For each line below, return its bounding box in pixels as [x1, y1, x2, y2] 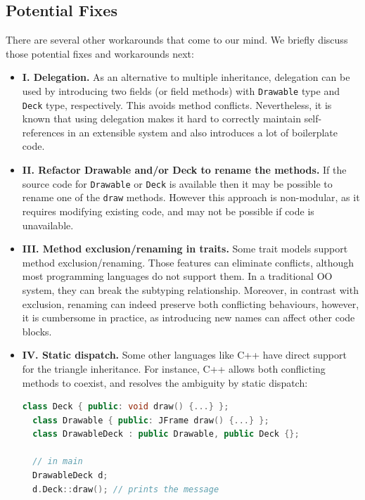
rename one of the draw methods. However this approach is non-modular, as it [22, 190, 360, 205]
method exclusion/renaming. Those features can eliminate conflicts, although [22, 255, 354, 269]
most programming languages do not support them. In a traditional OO [22, 269, 333, 283]
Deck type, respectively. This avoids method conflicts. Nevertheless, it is [22, 97, 332, 112]
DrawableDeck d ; [32, 470, 108, 481]
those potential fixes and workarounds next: [6, 46, 194, 60]
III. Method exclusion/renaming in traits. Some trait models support [22, 241, 348, 256]
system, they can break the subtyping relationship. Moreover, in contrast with [22, 282, 359, 297]
